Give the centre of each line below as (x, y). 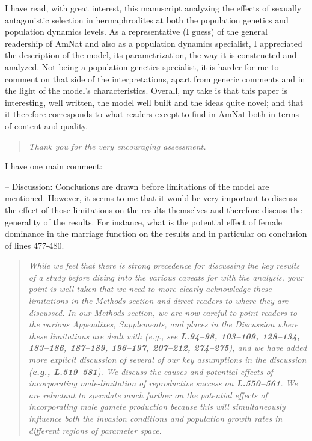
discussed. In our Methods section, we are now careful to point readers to (163, 312)
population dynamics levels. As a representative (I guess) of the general (136, 32)
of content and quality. (47, 125)
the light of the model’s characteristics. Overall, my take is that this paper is (146, 90)
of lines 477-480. (35, 245)
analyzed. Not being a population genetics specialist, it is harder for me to (142, 66)
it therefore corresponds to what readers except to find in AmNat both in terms (152, 114)
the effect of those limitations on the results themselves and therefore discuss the (154, 209)
